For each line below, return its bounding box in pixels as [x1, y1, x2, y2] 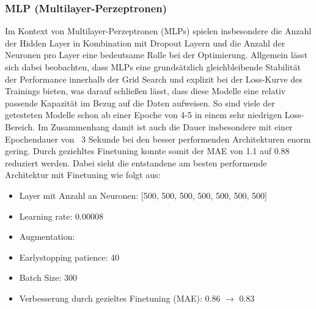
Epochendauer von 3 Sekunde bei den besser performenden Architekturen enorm [5, 132, 311, 145]
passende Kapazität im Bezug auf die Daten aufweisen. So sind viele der [5, 96, 275, 109]
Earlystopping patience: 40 [19, 250, 120, 263]
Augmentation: [19, 230, 75, 243]
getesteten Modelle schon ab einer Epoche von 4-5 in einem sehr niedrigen [5, 108, 282, 121]
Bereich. [5, 120, 35, 133]
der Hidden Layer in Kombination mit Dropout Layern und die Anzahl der [5, 36, 285, 49]
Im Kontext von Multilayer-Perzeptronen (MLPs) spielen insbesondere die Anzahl [5, 24, 312, 37]
